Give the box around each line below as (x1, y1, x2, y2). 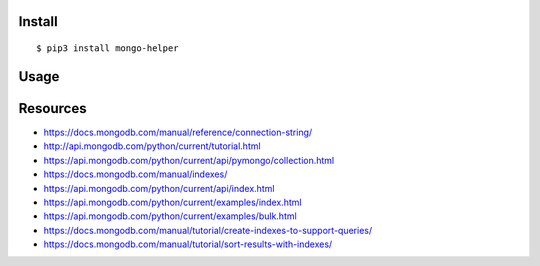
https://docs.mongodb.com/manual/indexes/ (43, 168, 228, 180)
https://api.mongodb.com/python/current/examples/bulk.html (43, 210, 297, 222)
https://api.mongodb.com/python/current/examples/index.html (43, 196, 302, 208)
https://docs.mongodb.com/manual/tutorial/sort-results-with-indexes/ (43, 238, 333, 250)
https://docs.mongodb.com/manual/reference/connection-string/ (43, 126, 313, 138)
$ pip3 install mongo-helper (36, 43, 179, 54)
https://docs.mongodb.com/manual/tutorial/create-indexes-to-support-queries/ (43, 224, 373, 236)
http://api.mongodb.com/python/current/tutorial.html (43, 140, 261, 152)
